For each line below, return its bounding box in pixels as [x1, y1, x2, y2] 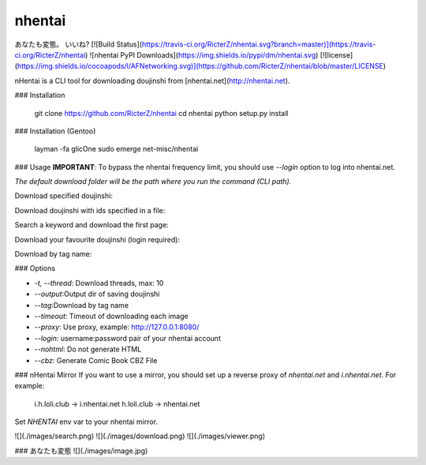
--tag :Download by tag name [34, 300, 129, 309]
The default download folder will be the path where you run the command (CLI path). [14, 177, 292, 186]
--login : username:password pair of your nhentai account [34, 333, 221, 343]
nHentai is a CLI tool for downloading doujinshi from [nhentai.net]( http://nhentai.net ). [14, 76, 290, 85]
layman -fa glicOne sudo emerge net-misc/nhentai [34, 144, 199, 154]
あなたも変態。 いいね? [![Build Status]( [14, 39, 142, 49]
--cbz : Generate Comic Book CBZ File [34, 355, 158, 365]
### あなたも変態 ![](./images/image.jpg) [14, 446, 148, 456]
